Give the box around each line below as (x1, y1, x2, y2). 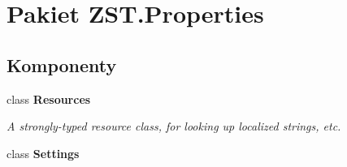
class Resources (7, 90, 91, 107)
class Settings (7, 144, 80, 161)
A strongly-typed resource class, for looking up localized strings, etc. (7, 118, 341, 135)
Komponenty (7, 52, 117, 77)
